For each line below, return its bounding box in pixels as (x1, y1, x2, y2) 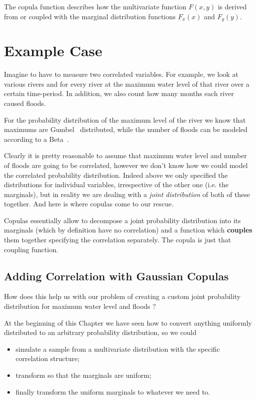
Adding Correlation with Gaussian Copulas (4, 268, 229, 283)
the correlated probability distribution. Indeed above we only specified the (4, 169, 228, 180)
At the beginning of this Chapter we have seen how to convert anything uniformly (4, 317, 252, 328)
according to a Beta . (4, 133, 69, 144)
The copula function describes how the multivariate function (4, 1, 186, 11)
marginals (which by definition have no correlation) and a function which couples (4, 225, 253, 235)
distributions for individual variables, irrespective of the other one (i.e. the (4, 179, 229, 190)
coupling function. (4, 244, 59, 254)
